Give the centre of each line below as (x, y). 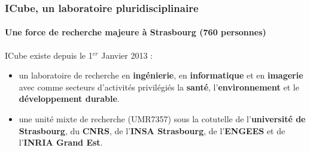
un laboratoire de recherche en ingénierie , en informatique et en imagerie (161, 75)
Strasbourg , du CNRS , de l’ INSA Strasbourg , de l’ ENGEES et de (152, 130)
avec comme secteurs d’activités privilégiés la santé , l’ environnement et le (159, 87)
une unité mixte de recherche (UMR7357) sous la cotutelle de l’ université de (162, 119)
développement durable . (69, 99)
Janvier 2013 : (127, 55)
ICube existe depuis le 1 (49, 55)
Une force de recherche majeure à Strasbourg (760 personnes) (136, 32)
